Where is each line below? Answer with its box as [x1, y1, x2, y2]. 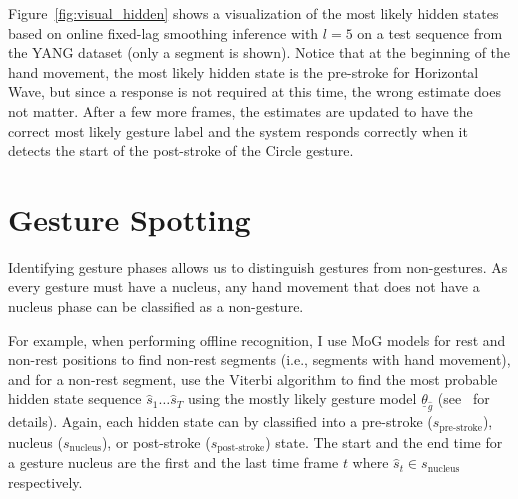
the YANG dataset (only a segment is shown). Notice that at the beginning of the [8, 42, 511, 63]
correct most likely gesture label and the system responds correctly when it [8, 120, 468, 141]
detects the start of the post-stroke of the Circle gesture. [8, 140, 354, 161]
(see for [437, 388, 490, 409]
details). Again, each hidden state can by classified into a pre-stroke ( [8, 411, 433, 432]
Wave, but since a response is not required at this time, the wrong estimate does [8, 81, 501, 102]
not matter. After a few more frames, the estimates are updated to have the [8, 100, 473, 121]
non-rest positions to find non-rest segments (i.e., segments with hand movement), [8, 349, 511, 370]
